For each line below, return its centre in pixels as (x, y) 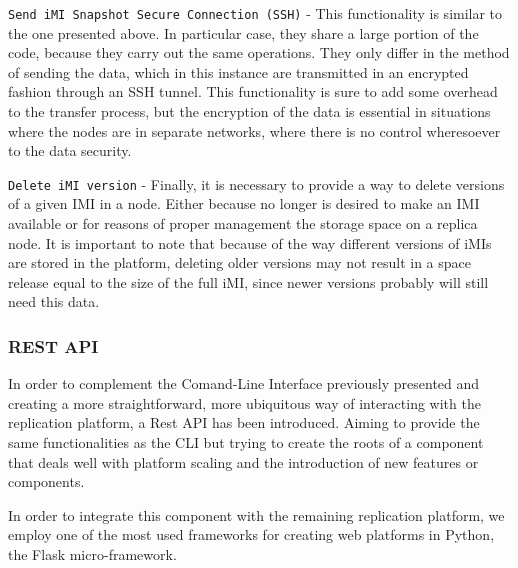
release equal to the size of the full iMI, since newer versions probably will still (248, 281)
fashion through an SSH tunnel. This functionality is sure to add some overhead (253, 91)
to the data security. (70, 150)
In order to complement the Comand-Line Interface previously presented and (244, 383)
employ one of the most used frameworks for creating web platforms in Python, (251, 534)
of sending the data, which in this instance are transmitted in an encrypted (238, 71)
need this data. (54, 301)
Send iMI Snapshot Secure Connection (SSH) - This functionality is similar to (255, 13)
